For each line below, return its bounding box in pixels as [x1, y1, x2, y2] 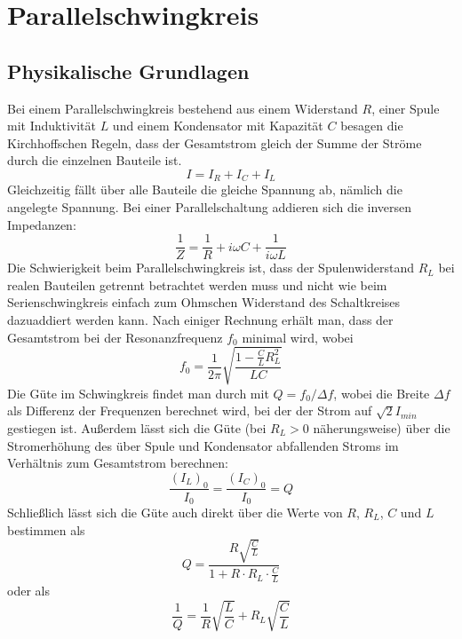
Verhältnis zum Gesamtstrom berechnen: [7, 454, 228, 472]
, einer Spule [371, 99, 440, 117]
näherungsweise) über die [313, 418, 450, 437]
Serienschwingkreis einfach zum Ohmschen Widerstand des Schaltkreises [7, 293, 401, 312]
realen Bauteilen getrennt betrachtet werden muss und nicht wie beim [7, 275, 387, 294]
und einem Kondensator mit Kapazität [112, 116, 323, 135]
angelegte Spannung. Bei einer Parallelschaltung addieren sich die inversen [7, 198, 412, 216]
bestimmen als [7, 520, 85, 539]
